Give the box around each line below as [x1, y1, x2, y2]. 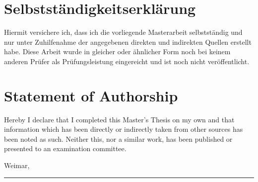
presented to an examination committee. [4, 143, 127, 154]
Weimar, [4, 160, 30, 170]
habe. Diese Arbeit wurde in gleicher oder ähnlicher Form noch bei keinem [4, 46, 231, 57]
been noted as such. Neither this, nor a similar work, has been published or [4, 133, 233, 144]
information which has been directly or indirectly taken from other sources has [4, 124, 243, 134]
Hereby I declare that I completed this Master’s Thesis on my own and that [4, 114, 235, 124]
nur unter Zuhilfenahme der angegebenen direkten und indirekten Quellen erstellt [4, 36, 252, 47]
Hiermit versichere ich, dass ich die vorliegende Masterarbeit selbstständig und [4, 27, 243, 37]
